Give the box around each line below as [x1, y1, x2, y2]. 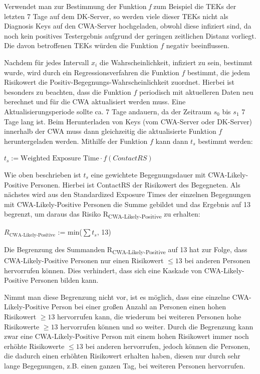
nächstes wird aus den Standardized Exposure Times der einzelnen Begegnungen [4, 189, 251, 200]
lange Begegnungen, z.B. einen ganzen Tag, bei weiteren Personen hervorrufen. [4, 360, 245, 370]
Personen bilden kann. [30, 275, 99, 285]
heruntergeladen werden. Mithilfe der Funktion [4, 135, 148, 146]
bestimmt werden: [198, 135, 253, 146]
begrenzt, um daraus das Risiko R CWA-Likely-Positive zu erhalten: [4, 209, 200, 221]
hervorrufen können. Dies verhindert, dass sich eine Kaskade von [4, 265, 202, 275]
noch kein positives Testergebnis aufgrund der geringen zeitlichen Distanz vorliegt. [4, 30, 256, 41]
